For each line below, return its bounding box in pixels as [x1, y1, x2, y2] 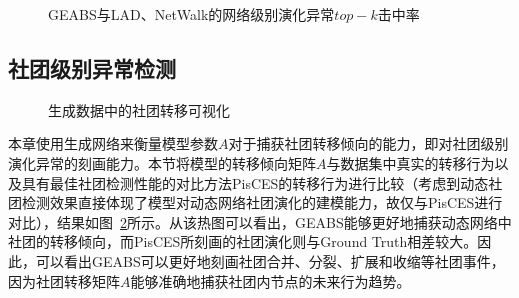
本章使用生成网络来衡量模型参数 [8, 133, 218, 154]
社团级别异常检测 [8, 52, 176, 83]
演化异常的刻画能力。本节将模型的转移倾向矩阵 [8, 152, 316, 173]
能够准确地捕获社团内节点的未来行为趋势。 [130, 270, 411, 291]
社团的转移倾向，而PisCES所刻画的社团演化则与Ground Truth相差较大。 [8, 231, 478, 252]
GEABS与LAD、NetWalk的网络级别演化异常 [48, 4, 335, 24]
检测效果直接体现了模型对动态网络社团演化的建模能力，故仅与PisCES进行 [21, 192, 503, 213]
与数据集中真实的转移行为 [326, 152, 495, 173]
